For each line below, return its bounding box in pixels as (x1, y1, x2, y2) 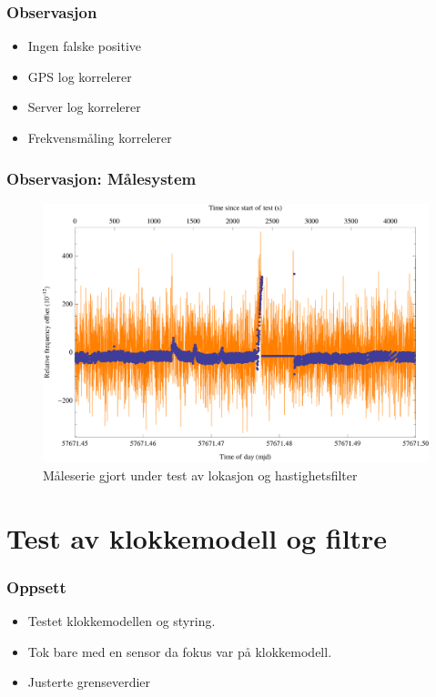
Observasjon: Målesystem (6, 167, 197, 189)
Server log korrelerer (27, 97, 141, 116)
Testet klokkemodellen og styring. (27, 611, 216, 631)
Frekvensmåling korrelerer (27, 128, 172, 146)
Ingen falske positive (27, 36, 142, 56)
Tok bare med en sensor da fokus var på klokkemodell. (27, 641, 332, 661)
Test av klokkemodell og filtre (6, 519, 388, 556)
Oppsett (6, 575, 66, 598)
